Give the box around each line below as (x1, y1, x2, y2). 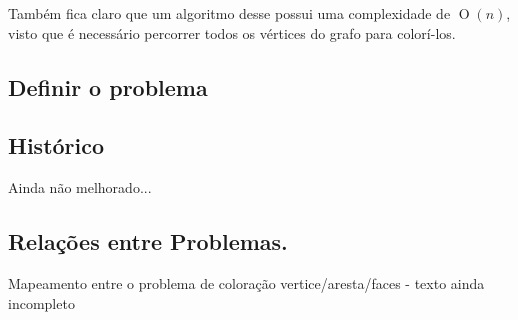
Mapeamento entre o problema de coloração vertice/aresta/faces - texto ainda (8, 272, 485, 293)
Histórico (8, 130, 105, 161)
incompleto (8, 292, 75, 313)
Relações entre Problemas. (8, 226, 288, 257)
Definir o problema (8, 71, 208, 102)
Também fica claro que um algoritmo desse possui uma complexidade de (8, 3, 451, 23)
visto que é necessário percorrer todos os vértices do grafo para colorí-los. (8, 22, 456, 43)
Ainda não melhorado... (8, 177, 152, 198)
